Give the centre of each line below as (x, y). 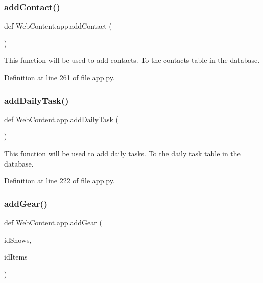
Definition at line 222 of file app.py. (59, 181)
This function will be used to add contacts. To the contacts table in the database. (132, 60)
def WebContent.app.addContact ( (58, 26)
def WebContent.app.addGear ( (53, 222)
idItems (16, 257)
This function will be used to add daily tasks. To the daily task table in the (122, 153)
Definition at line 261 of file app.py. (59, 77)
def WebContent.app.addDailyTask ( (61, 119)
